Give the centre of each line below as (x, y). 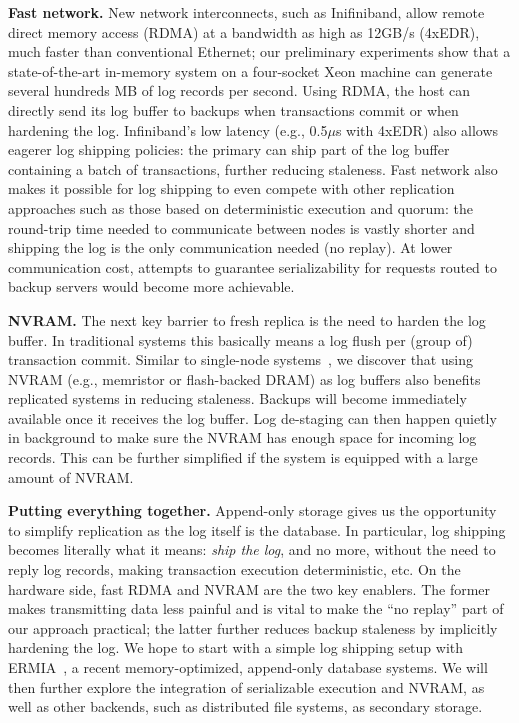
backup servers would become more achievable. (151, 286)
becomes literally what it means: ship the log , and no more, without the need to (252, 549)
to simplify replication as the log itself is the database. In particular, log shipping (257, 529)
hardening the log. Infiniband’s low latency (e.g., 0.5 (168, 129)
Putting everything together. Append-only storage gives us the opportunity (252, 510)
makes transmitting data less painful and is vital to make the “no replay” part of (256, 608)
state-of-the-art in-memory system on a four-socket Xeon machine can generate (250, 70)
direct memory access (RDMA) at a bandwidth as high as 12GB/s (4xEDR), (244, 31)
